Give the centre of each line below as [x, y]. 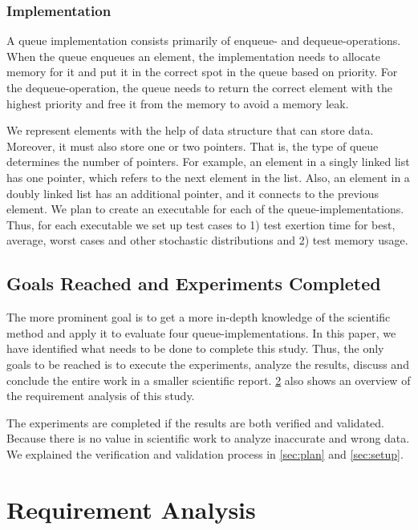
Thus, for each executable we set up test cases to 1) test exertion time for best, [201, 224]
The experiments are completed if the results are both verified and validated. [195, 422]
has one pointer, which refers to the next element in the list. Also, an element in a [208, 177]
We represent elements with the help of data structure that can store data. [190, 130]
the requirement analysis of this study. [101, 396]
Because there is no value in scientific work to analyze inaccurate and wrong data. [208, 438]
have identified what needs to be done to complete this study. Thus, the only [195, 348]
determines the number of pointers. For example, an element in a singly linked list [208, 162]
